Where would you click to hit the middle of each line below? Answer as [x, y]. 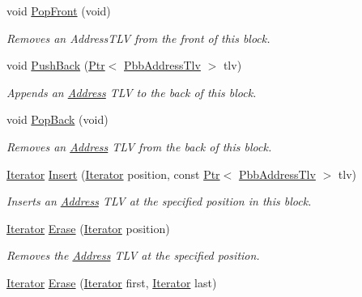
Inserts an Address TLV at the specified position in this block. [159, 201]
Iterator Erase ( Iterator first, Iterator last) [112, 282]
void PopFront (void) [59, 11]
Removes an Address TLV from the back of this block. [139, 146]
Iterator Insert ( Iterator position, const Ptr [113, 174]
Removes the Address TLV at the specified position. [133, 255]
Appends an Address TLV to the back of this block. [132, 92]
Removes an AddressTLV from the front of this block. [138, 38]
